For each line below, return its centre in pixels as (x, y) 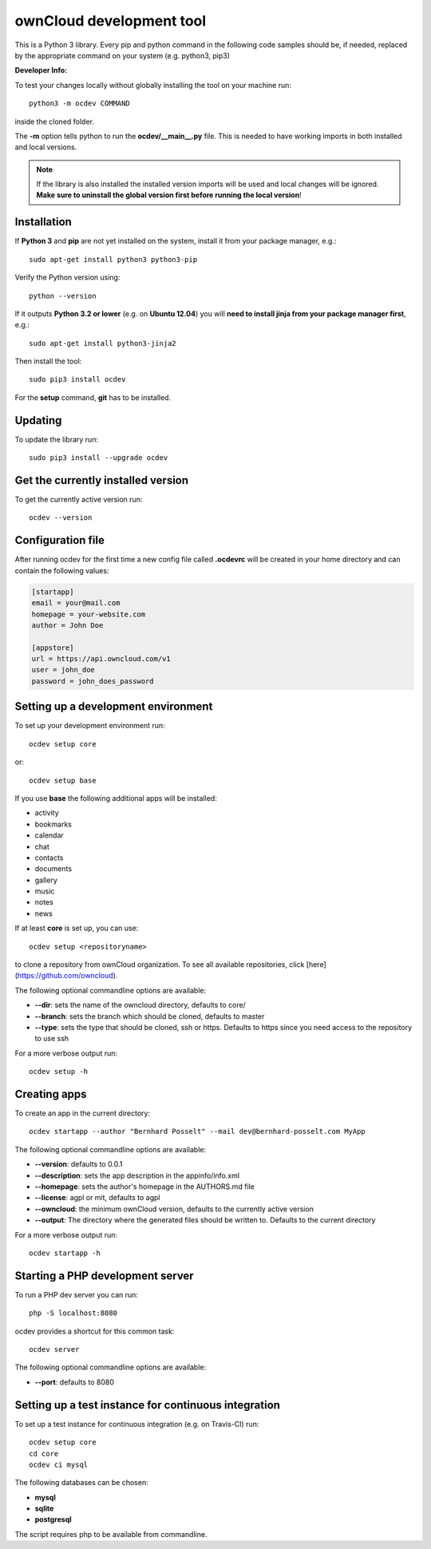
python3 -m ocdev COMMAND (80, 103)
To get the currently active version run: (79, 500)
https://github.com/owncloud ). (67, 976)
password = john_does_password (93, 681)
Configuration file (60, 540)
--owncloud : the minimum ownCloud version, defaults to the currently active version (174, 1209)
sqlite (44, 1508)
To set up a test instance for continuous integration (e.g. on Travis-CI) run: (137, 1424)
